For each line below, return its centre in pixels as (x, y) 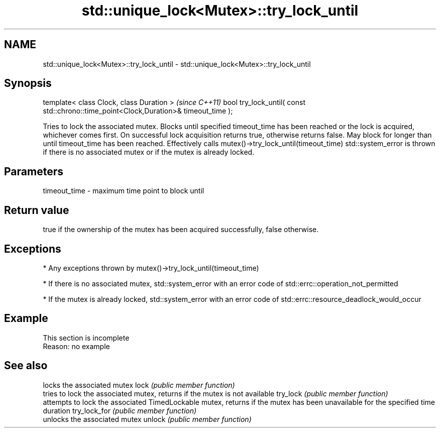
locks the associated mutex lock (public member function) (139, 385)
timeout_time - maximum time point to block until (124, 191)
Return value (37, 210)
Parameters (34, 171)
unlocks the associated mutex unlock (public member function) (147, 419)
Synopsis (28, 83)
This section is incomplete (86, 338)
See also (26, 366)
